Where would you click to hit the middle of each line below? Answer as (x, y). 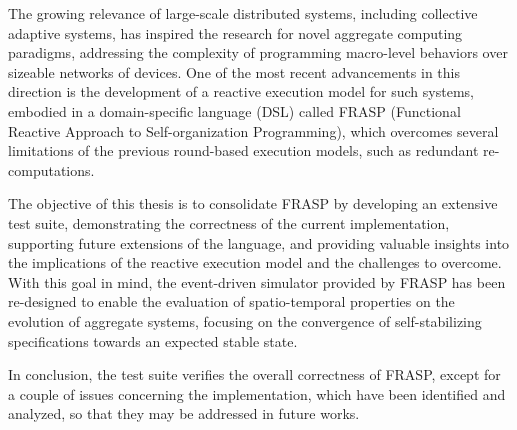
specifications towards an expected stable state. (153, 340)
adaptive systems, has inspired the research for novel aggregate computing (235, 32)
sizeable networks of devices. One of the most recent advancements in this (234, 71)
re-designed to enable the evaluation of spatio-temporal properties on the (231, 301)
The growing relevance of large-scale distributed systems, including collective (243, 13)
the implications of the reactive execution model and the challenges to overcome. (255, 262)
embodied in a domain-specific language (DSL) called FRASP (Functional (234, 110)
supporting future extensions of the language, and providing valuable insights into (259, 242)
